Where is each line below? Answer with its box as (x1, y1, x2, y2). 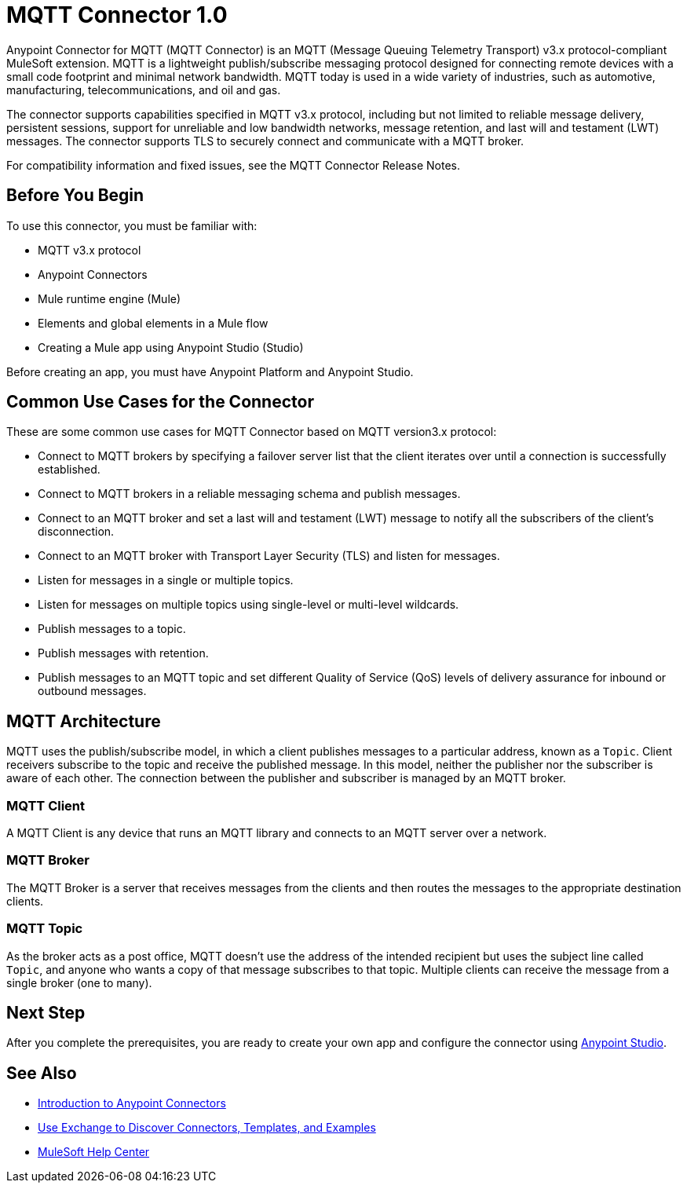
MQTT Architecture (6, 711, 161, 731)
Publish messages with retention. (38, 646, 209, 660)
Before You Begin (6, 185, 144, 206)
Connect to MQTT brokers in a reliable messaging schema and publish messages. (38, 487, 461, 501)
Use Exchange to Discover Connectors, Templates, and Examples (38, 1121, 376, 1135)
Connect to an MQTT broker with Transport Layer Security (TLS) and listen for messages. (38, 549, 500, 563)
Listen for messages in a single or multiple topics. (38, 573, 294, 587)
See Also (6, 1063, 77, 1083)
